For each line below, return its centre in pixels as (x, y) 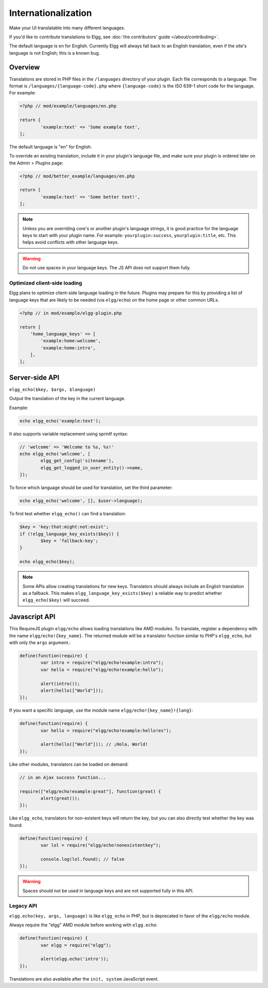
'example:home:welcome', (71, 341)
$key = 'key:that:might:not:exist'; (64, 527)
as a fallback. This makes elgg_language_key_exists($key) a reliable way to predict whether (122, 593)
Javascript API (32, 617)
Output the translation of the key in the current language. (67, 399)
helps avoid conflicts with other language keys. (71, 242)
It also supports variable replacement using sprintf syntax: (69, 434)
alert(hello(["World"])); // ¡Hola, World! (94, 744)
